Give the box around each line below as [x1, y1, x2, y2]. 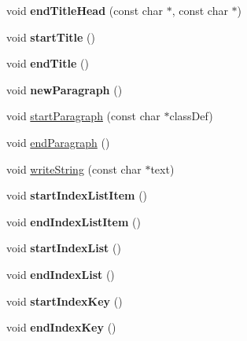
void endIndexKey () [6, 319, 116, 335]
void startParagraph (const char [6, 108, 160, 124]
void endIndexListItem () [6, 213, 141, 229]
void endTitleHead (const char [6, 2, 163, 18]
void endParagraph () [6, 134, 110, 150]
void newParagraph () [6, 81, 123, 97]
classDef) [169, 108, 213, 124]
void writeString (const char [6, 160, 142, 177]
